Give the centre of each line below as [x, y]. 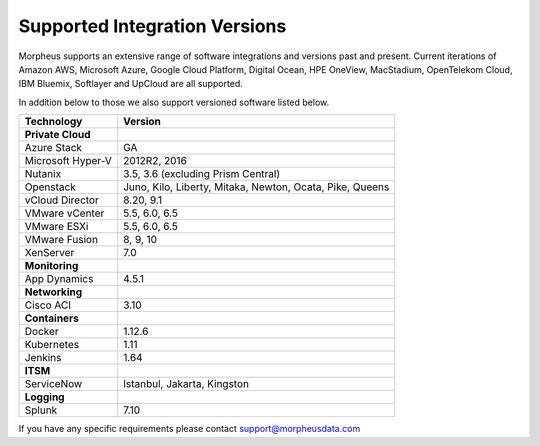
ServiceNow [53, 384]
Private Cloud [57, 135]
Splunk [41, 410]
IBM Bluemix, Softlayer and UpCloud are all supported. [131, 84]
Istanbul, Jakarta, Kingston [186, 384]
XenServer [49, 253]
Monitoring [51, 266]
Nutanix [43, 174]
